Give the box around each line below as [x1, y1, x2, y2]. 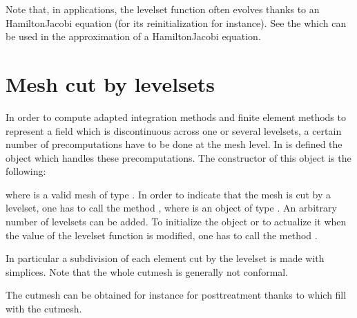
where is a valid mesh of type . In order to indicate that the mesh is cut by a [6, 187, 331, 201]
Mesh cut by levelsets [6, 69, 215, 97]
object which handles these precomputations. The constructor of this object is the [6, 150, 351, 165]
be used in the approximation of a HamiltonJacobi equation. [6, 29, 261, 44]
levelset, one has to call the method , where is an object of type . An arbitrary [6, 200, 337, 215]
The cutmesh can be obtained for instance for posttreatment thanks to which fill [6, 288, 347, 302]
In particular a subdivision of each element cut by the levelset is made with [6, 251, 325, 265]
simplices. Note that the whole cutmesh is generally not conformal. [6, 264, 289, 279]
